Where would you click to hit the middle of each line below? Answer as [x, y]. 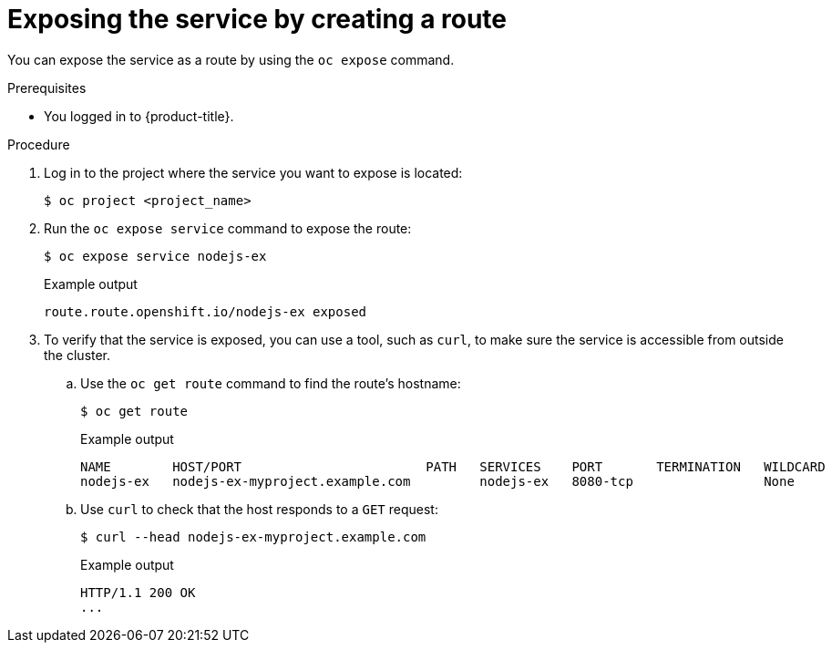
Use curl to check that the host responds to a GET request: [259, 509]
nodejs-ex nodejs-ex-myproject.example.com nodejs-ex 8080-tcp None [437, 481]
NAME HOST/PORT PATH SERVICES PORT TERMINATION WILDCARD [453, 466]
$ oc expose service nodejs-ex [155, 256]
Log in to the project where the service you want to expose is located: [253, 172]
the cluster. [77, 355]
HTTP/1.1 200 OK [138, 592]
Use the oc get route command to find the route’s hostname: [271, 383]
